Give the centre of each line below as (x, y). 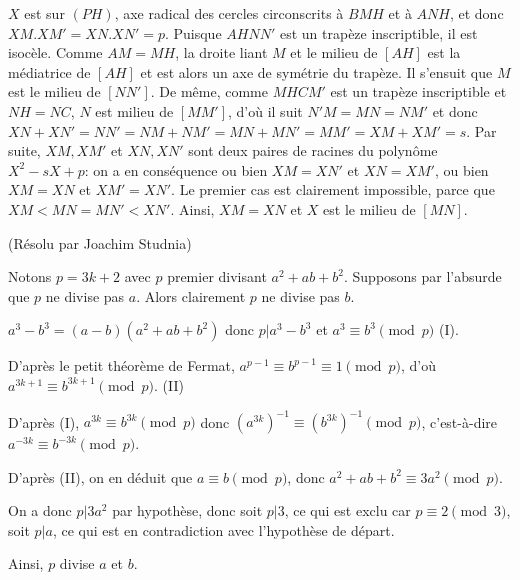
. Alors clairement (191, 295)
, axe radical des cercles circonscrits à (229, 13)
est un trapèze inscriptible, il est (378, 32)
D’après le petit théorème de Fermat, (121, 365)
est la (444, 52)
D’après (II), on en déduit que (100, 476)
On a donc (40, 510)
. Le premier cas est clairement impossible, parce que (333, 189)
